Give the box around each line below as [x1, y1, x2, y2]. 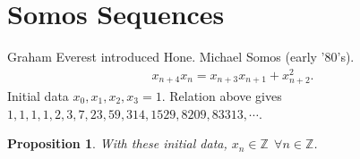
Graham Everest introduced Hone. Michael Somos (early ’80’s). [7, 47, 355, 66]
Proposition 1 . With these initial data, [7, 134, 227, 153]
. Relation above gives [161, 86, 282, 105]
